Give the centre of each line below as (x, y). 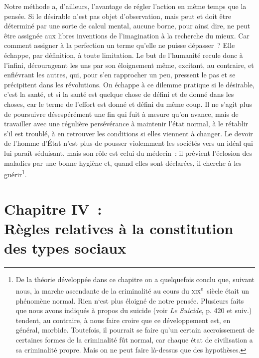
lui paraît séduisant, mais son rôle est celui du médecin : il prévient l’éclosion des (128, 153)
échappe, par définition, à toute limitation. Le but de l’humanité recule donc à (124, 55)
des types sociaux (65, 247)
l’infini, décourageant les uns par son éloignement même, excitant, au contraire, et (129, 65)
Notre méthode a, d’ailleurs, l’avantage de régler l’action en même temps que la (125, 6)
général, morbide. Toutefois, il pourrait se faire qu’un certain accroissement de (135, 330)
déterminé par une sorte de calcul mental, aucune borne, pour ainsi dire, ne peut (127, 26)
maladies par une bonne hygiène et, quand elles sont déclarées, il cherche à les (123, 163)
